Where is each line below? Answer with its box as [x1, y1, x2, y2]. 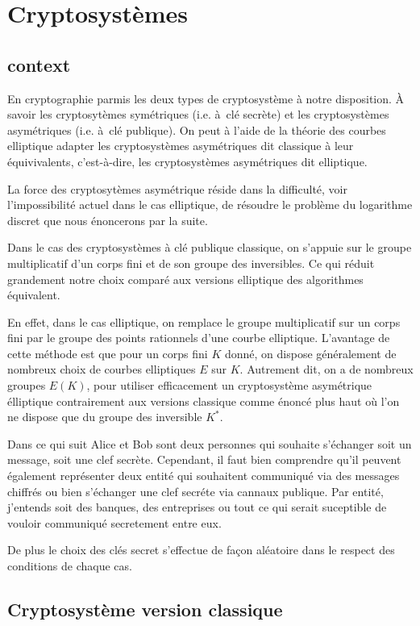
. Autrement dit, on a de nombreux [239, 361, 414, 378]
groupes [7, 377, 46, 394]
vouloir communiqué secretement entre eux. [7, 514, 222, 531]
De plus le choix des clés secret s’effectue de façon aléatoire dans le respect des [7, 541, 395, 558]
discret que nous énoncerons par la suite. [7, 211, 208, 228]
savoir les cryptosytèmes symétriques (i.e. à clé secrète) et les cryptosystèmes [7, 106, 389, 123]
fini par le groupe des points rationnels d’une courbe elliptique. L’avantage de [7, 329, 390, 346]
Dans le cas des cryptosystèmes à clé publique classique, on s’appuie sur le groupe [7, 239, 412, 256]
